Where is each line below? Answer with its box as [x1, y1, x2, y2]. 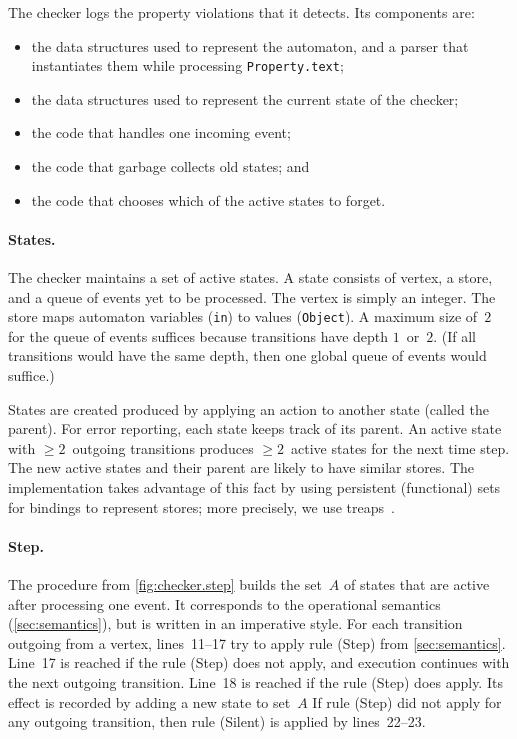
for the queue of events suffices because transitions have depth [8, 325, 389, 346]
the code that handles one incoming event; [31, 122, 291, 143]
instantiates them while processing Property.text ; [31, 55, 344, 76]
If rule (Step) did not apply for [312, 691, 502, 712]
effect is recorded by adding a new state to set [8, 691, 291, 712]
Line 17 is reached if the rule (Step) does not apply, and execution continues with [8, 652, 510, 673]
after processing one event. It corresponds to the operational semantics [8, 593, 441, 614]
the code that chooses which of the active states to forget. [31, 189, 386, 210]
